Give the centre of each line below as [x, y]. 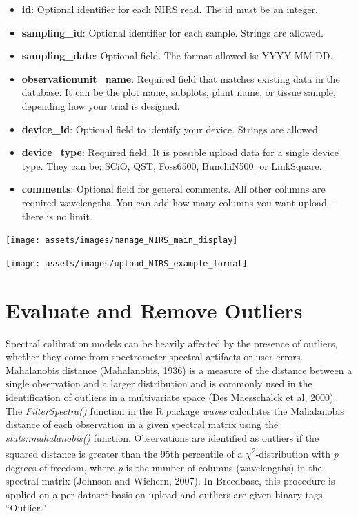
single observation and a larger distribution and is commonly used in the [159, 383]
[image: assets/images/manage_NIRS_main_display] [122, 241]
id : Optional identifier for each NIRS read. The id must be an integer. [170, 9]
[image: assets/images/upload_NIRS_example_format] [127, 263]
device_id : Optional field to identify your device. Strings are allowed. [171, 129]
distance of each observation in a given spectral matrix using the [142, 424]
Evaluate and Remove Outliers [154, 310]
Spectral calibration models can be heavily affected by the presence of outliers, [172, 343]
